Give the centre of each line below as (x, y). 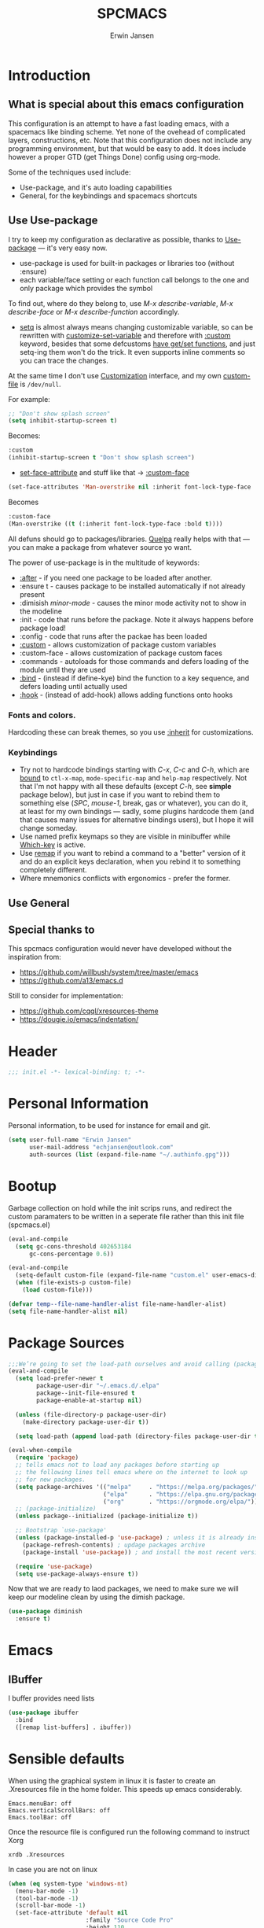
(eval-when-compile (40, 1451)
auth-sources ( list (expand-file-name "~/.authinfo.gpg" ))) (129, 1154)
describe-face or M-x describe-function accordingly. (94, 312)
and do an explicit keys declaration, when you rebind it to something (130, 861)
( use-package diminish (45, 1612)
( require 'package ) (47, 1458)
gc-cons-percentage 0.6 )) (71, 1254)
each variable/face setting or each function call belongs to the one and (134, 279)
